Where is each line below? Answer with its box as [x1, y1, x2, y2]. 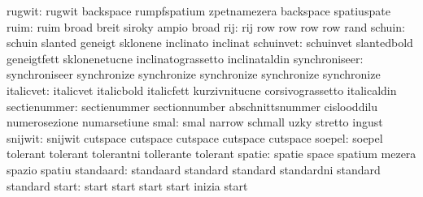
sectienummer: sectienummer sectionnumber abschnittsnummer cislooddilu [7, 97, 377, 114]
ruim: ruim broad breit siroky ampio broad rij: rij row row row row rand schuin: [7, 18, 405, 35]
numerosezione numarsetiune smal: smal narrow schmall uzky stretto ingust [7, 113, 383, 131]
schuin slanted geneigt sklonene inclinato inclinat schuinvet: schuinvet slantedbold [7, 34, 413, 51]
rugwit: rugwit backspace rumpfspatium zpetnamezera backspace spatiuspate [7, 2, 390, 19]
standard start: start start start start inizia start [7, 177, 248, 194]
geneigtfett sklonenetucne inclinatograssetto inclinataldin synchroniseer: [7, 49, 364, 66]
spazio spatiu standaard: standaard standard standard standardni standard [7, 161, 381, 178]
